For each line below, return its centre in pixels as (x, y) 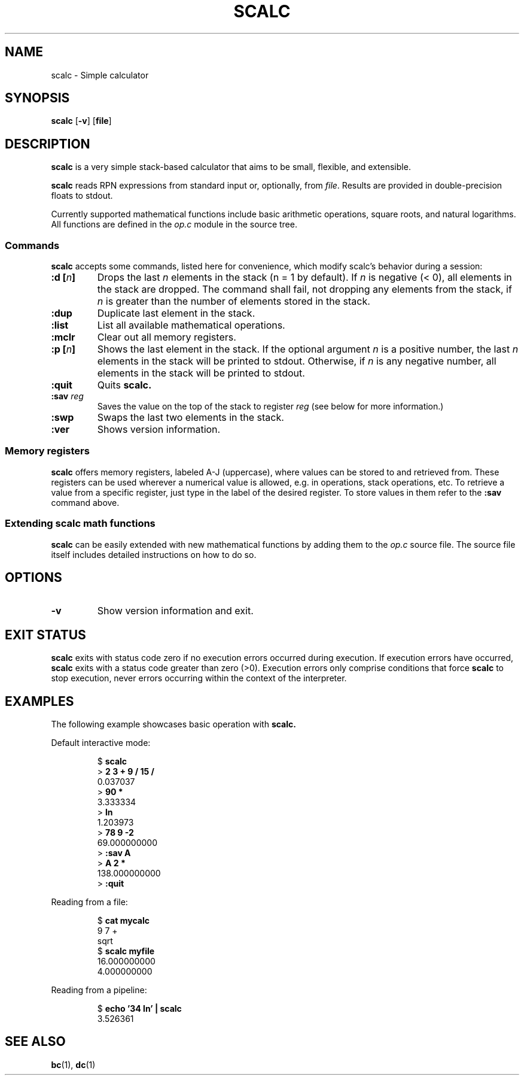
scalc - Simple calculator (100, 75)
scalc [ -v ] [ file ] (81, 121)
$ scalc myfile (126, 951)
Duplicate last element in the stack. (176, 313)
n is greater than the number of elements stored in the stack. (234, 301)
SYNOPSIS (37, 98)
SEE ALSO (35, 1042)
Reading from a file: (89, 902)
